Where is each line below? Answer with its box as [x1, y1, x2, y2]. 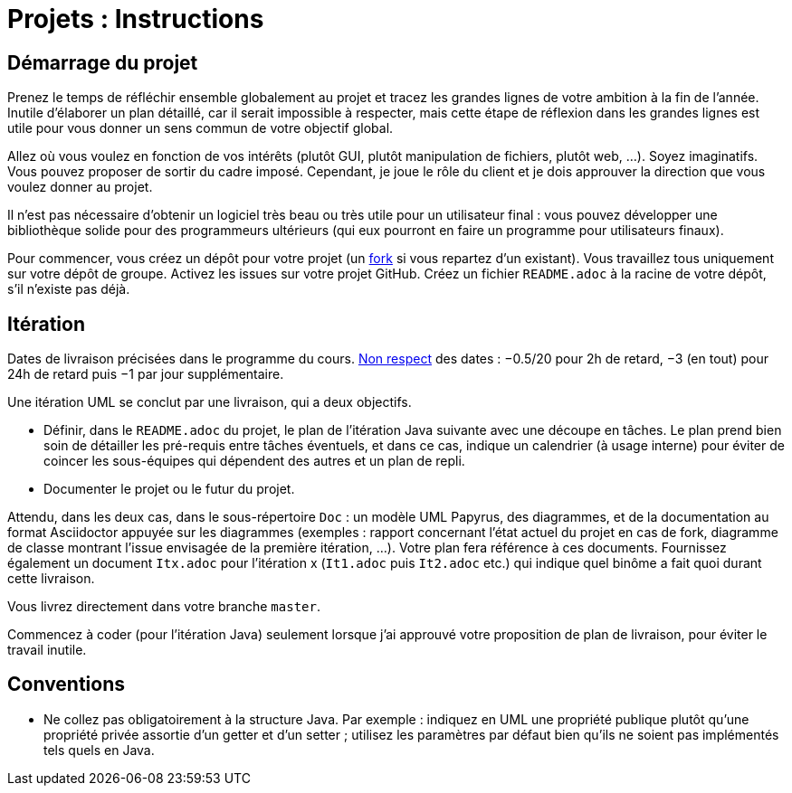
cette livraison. [7, 571, 95, 587]
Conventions [7, 673, 126, 696]
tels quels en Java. [43, 741, 155, 758]
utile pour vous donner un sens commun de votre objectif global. [7, 120, 394, 137]
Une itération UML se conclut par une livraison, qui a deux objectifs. [7, 394, 412, 411]
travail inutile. [7, 642, 87, 658]
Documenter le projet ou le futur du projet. [43, 481, 295, 497]
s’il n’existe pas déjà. [7, 281, 130, 297]
